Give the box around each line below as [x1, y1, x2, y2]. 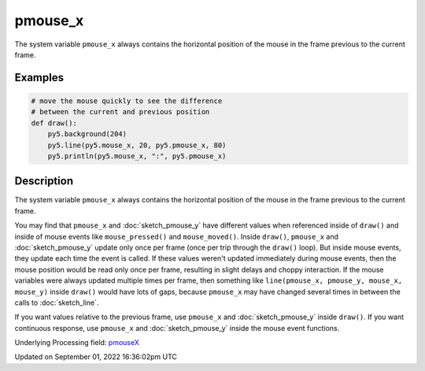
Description [14, 174, 74, 188]
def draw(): [31, 118, 78, 128]
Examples [14, 71, 65, 84]
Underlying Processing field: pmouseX [14, 338, 139, 347]
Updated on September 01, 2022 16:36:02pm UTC [14, 352, 177, 362]
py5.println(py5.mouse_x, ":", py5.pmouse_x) [47, 151, 227, 161]
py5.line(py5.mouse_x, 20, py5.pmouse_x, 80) [47, 140, 227, 150]
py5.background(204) [47, 130, 128, 139]
